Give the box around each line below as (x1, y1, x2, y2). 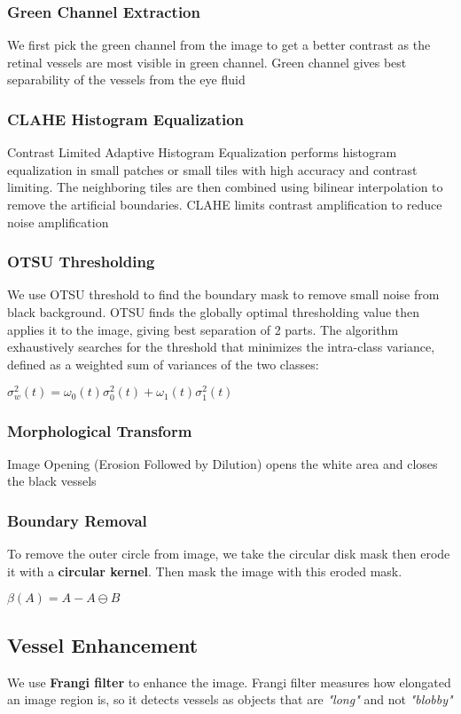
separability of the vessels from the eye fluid (7, 70, 246, 89)
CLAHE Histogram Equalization (7, 107, 245, 130)
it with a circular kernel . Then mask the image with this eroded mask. (7, 561, 402, 580)
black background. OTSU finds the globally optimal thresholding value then (7, 303, 420, 321)
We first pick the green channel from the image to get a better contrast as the (7, 36, 431, 54)
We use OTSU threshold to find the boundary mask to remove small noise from (7, 285, 440, 304)
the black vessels (7, 472, 97, 490)
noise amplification (7, 212, 109, 231)
